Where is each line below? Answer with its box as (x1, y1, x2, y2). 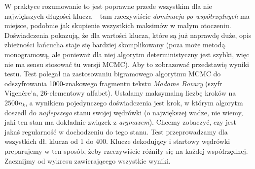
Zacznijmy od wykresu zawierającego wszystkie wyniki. (4, 155, 171, 166)
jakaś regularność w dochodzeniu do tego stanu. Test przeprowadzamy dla (4, 126, 228, 136)
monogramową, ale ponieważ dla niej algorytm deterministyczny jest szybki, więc (4, 49, 250, 59)
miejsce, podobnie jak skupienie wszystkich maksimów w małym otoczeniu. (4, 20, 231, 31)
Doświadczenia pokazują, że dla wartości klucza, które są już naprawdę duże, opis (4, 30, 252, 40)
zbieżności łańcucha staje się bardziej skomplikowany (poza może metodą (4, 39, 225, 50)
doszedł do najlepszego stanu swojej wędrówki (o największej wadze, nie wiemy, (4, 107, 243, 117)
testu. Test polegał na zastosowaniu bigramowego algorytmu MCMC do (4, 68, 221, 79)
